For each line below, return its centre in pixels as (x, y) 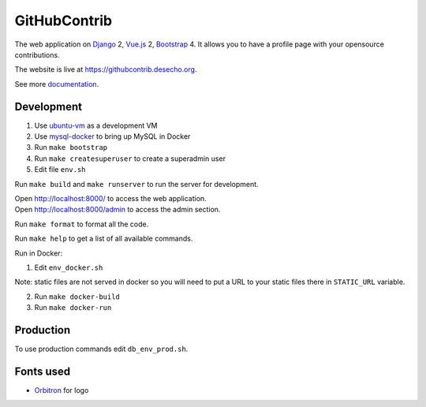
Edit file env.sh (60, 170)
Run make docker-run (73, 308)
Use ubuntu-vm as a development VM (96, 125)
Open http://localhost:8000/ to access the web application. (110, 198)
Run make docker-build (77, 297)
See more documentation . (57, 84)
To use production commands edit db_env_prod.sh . (101, 349)
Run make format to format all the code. (82, 224)
